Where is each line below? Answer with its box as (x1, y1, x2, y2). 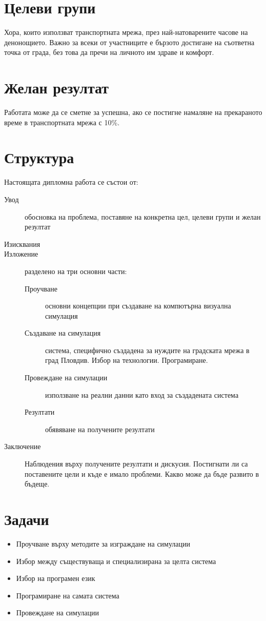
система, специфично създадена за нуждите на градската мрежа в (45, 344, 250, 355)
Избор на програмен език (16, 573, 95, 584)
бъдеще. (25, 478, 50, 489)
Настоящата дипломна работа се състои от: (4, 177, 138, 187)
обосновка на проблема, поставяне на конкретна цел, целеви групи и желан (25, 211, 261, 222)
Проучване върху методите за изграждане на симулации (16, 538, 191, 549)
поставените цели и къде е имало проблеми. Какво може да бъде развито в (25, 468, 259, 479)
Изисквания (4, 238, 40, 249)
